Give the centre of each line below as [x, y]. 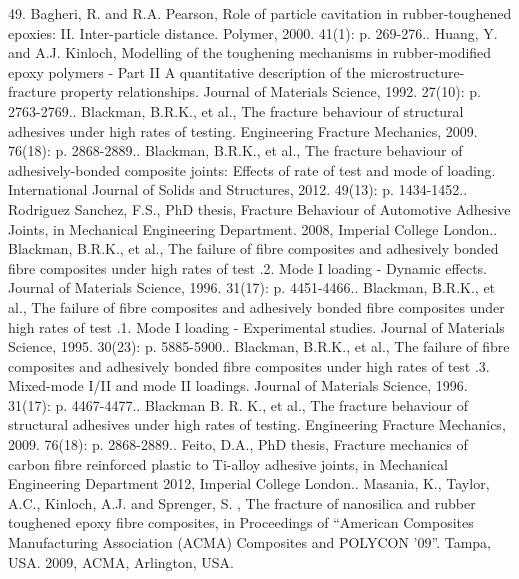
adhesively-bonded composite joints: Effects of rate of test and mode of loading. [252, 169]
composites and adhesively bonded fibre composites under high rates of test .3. [249, 365]
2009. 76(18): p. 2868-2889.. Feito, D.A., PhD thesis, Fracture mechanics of [238, 444]
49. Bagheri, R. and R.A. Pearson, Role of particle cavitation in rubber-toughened [260, 13]
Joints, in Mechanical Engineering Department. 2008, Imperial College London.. [253, 228]
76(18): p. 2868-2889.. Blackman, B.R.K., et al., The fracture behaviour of [235, 150]
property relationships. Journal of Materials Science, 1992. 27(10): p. [270, 91]
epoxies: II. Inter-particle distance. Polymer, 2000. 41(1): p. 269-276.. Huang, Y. [253, 32]
